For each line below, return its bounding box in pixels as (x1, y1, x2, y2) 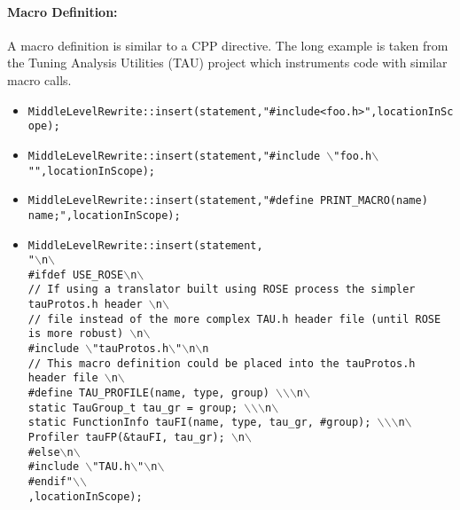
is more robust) (27, 327, 124, 341)
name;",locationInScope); (27, 208, 181, 222)
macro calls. (7, 70, 72, 89)
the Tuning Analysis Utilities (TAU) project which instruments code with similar (7, 53, 448, 72)
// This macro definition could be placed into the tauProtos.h (27, 357, 416, 370)
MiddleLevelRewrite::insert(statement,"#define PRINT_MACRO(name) (27, 194, 428, 208)
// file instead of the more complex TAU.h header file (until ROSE (27, 312, 441, 326)
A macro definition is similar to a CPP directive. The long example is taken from (7, 35, 448, 54)
